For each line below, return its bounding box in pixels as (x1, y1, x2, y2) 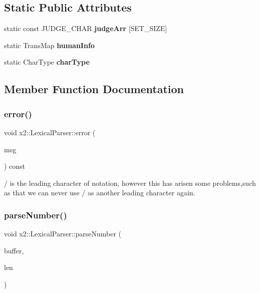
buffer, (4, 245, 24, 255)
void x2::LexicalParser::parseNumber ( (4, 228, 122, 239)
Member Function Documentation (4, 81, 184, 97)
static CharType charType (4, 57, 90, 67)
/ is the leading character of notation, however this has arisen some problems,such (4, 177, 256, 188)
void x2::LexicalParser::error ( (4, 127, 96, 137)
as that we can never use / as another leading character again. (4, 187, 195, 198)
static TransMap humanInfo (4, 40, 95, 50)
